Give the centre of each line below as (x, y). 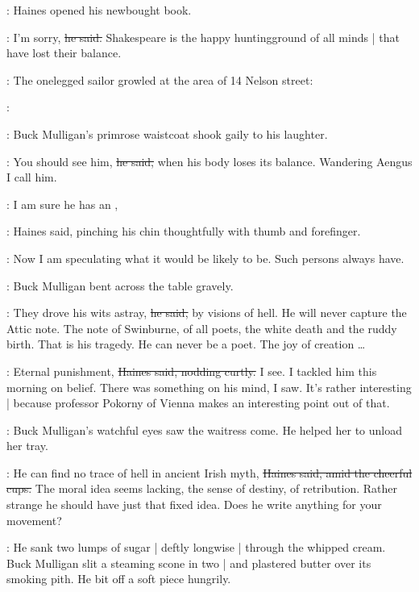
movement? (34, 520)
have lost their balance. (64, 53)
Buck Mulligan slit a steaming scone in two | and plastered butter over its (189, 563)
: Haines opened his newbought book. (99, 10)
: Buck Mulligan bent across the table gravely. (120, 285)
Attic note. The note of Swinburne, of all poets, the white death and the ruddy (202, 328)
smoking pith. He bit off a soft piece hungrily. (119, 579)
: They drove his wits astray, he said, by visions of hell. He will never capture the (207, 313)
